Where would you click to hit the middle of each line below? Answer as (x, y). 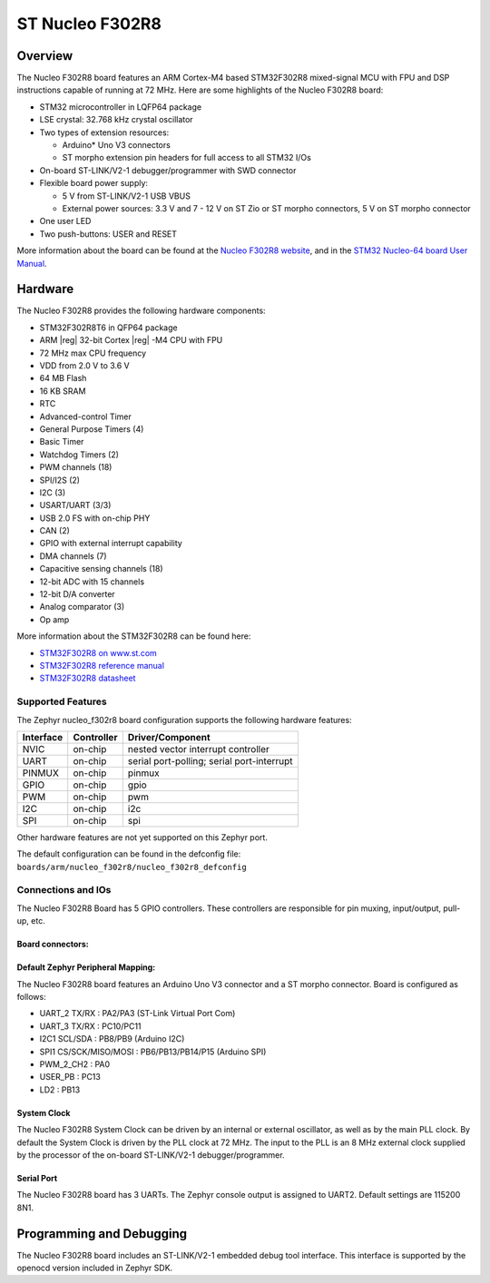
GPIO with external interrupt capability (111, 544)
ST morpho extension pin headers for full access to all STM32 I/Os (187, 158)
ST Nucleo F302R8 (89, 24)
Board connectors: (53, 945)
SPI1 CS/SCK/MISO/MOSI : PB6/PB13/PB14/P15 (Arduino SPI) (153, 1052)
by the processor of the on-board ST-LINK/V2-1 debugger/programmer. (151, 1155)
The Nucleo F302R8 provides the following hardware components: (142, 311)
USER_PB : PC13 (70, 1077)
